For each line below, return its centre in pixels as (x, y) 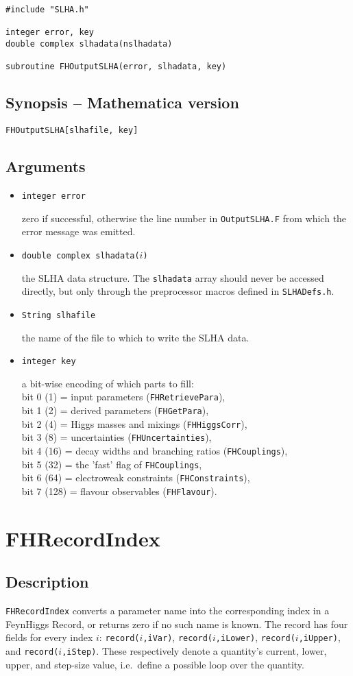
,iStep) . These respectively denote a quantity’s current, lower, (194, 651)
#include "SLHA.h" (47, 10)
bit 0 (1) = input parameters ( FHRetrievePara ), (123, 397)
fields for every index (49, 637)
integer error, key (50, 33)
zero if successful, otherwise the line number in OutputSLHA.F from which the (184, 218)
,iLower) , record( (255, 637)
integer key (49, 362)
